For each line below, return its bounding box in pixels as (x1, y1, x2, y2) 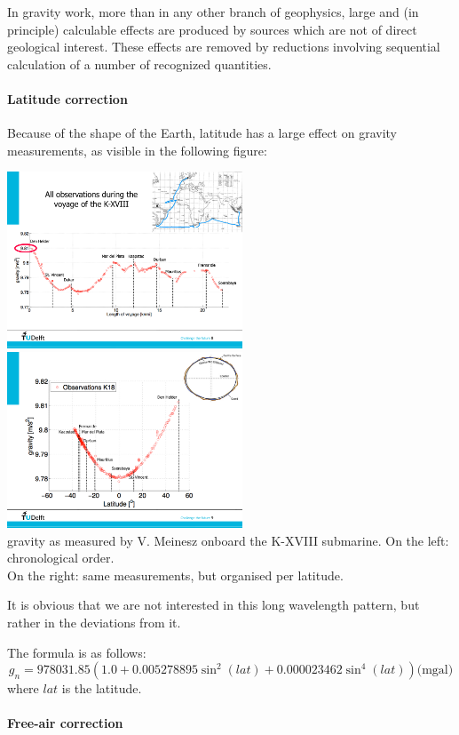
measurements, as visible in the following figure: (7, 140, 267, 159)
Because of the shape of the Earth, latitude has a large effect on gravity (7, 124, 397, 142)
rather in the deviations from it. (7, 612, 181, 631)
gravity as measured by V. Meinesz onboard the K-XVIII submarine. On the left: (7, 531, 449, 549)
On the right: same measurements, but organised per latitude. (7, 565, 344, 584)
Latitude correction (7, 89, 128, 108)
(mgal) (416, 664, 454, 677)
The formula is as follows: (7, 643, 146, 661)
